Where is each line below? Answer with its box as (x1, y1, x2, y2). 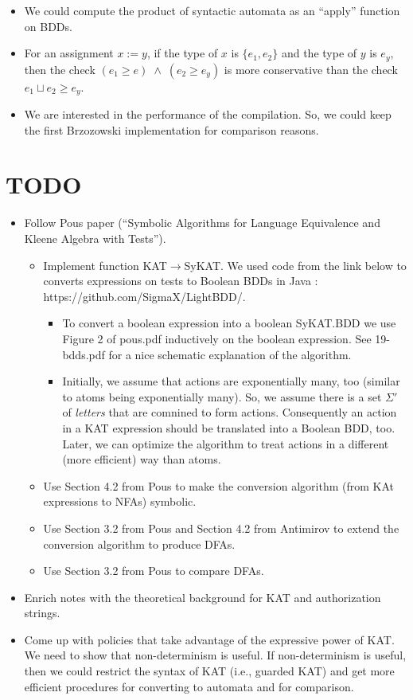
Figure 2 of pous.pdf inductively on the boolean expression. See (62, 330, 372, 346)
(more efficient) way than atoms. (62, 451, 221, 467)
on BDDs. (24, 18, 72, 34)
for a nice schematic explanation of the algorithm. (108, 346, 352, 362)
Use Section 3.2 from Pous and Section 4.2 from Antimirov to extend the (43, 519, 399, 536)
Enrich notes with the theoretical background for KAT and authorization (24, 589, 381, 605)
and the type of (281, 45, 357, 61)
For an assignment (24, 45, 114, 61)
